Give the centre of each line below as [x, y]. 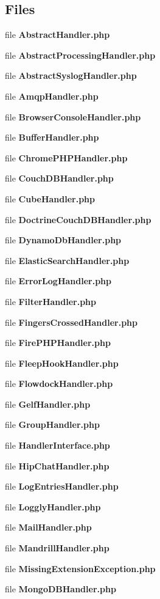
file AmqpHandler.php [52, 96]
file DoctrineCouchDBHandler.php [78, 219]
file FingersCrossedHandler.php [71, 322]
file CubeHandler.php [50, 198]
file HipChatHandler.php [57, 465]
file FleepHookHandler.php [62, 363]
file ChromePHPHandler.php [66, 157]
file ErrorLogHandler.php [58, 281]
